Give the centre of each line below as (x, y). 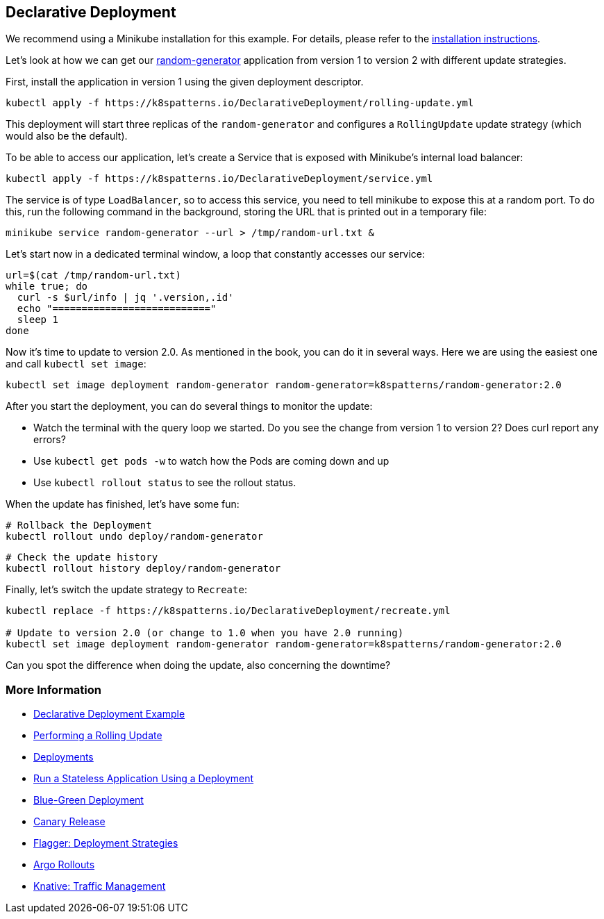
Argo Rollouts (64, 865)
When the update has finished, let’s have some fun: (123, 504)
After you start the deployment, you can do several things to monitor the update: (189, 406)
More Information (53, 689)
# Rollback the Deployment (79, 525)
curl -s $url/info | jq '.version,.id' (125, 298)
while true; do (47, 287)
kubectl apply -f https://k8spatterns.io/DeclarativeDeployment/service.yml (219, 179)
